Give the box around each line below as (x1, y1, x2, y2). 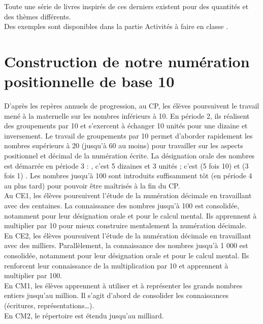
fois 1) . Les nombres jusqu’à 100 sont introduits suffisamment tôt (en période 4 (4, 170, 252, 181)
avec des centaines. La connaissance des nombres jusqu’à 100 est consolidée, (4, 200, 240, 211)
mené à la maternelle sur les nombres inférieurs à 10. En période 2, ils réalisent (4, 110, 250, 121)
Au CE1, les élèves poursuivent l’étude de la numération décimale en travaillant (4, 190, 252, 201)
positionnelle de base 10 (4, 71, 175, 92)
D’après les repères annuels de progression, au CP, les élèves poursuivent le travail (4, 100, 259, 111)
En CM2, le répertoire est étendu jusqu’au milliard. (4, 310, 164, 320)
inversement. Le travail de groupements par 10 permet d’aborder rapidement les (4, 130, 253, 141)
